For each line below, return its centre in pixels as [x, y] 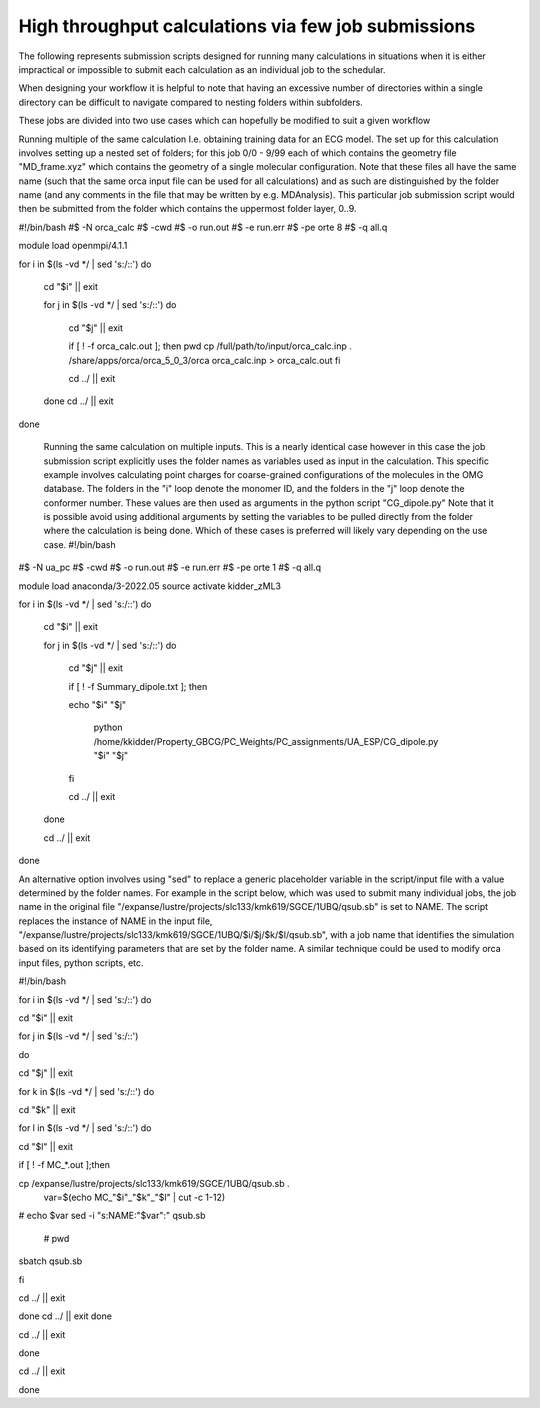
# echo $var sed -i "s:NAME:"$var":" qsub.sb [112, 1216]
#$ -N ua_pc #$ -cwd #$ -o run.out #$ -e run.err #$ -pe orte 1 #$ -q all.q [170, 567]
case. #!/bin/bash [79, 544]
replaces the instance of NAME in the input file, [115, 921]
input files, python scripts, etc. [81, 962]
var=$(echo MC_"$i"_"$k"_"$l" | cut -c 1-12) [134, 1197]
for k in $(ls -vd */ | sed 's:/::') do [86, 1091]
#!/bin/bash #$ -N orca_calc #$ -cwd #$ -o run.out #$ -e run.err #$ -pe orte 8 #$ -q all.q [203, 227]
